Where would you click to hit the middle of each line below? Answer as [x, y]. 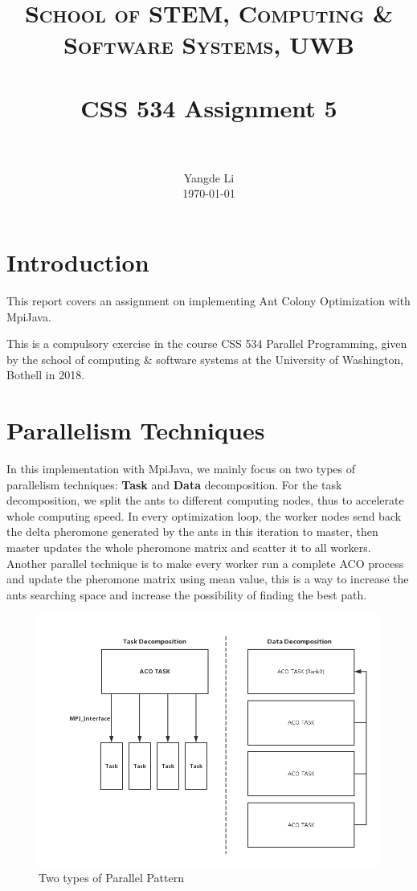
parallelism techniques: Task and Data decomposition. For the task [174, 484]
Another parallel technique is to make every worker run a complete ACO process [205, 563]
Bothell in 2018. [46, 375]
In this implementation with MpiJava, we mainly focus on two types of [181, 469]
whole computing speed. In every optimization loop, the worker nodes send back [204, 515]
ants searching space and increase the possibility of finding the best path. [187, 594]
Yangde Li [209, 177]
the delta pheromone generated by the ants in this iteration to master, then [192, 531]
